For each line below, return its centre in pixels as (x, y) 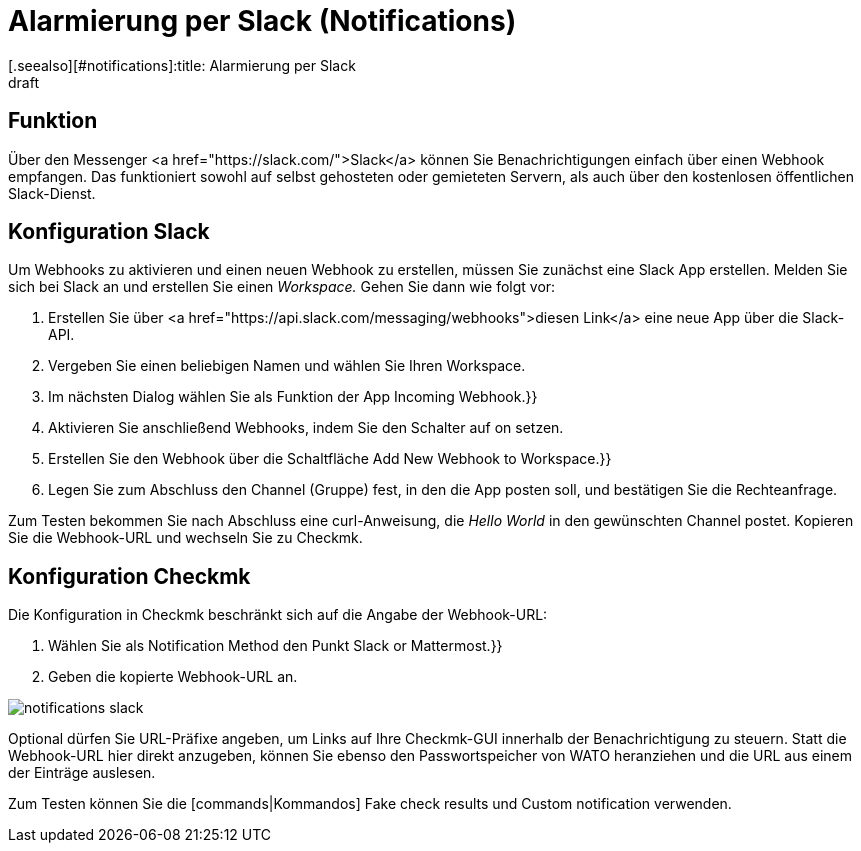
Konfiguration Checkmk (129, 576)
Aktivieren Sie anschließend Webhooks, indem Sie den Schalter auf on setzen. (306, 428)
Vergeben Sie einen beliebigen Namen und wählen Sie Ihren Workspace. (287, 366)
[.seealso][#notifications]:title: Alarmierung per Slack (182, 65)
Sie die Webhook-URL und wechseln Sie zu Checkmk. (185, 538)
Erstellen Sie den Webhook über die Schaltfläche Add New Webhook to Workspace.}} (330, 459)
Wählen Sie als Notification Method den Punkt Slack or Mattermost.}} (275, 646)
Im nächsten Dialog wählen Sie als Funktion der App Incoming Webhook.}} (293, 397)
